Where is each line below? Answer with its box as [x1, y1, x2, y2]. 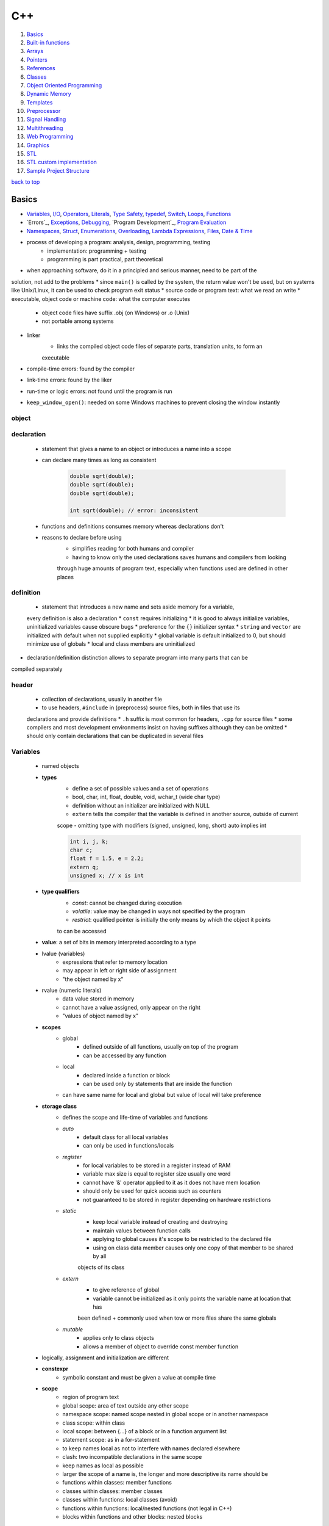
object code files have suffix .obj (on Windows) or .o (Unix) [41, 309, 190, 316]
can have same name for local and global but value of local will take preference [62, 1091, 261, 1099]
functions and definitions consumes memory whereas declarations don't [41, 523, 224, 530]
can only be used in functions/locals [83, 1142, 174, 1149]
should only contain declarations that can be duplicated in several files [26, 732, 204, 740]
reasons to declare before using [41, 533, 122, 541]
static [62, 1207, 77, 1215]
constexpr [41, 1365, 69, 1373]
